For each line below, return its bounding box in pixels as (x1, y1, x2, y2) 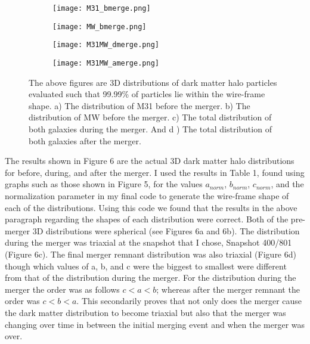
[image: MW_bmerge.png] (52, 22, 147, 31)
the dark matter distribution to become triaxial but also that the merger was (5, 306, 286, 318)
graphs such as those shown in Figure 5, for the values (5, 178, 203, 190)
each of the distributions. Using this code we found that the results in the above (5, 201, 297, 213)
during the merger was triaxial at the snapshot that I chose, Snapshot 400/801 (5, 236, 292, 249)
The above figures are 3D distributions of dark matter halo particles (29, 76, 277, 88)
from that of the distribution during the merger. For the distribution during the (5, 271, 296, 284)
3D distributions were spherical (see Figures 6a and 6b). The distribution (32, 224, 300, 237)
